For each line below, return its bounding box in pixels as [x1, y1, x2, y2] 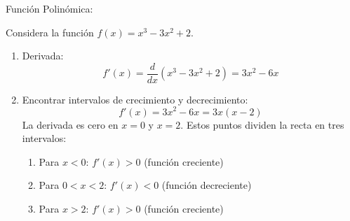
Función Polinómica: [6, 1, 93, 15]
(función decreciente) [161, 178, 252, 192]
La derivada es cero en [22, 117, 119, 131]
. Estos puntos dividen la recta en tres [180, 117, 344, 131]
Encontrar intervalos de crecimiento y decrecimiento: [22, 92, 248, 106]
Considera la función [6, 24, 94, 39]
